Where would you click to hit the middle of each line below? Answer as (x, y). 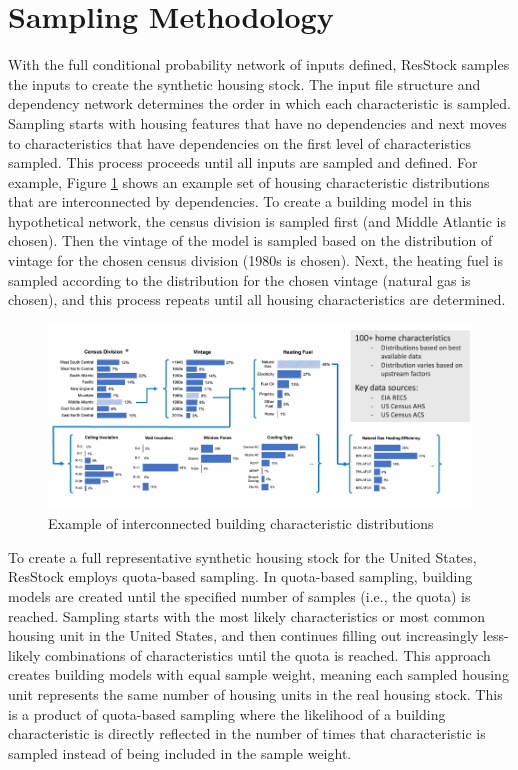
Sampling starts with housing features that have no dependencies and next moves (257, 122)
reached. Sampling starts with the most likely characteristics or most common (246, 615)
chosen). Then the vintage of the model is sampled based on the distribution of (250, 240)
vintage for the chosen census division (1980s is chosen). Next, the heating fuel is (255, 260)
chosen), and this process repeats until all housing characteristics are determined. (257, 299)
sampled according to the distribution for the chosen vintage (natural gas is (239, 279)
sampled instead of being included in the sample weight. (180, 752)
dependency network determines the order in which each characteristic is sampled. (259, 103)
